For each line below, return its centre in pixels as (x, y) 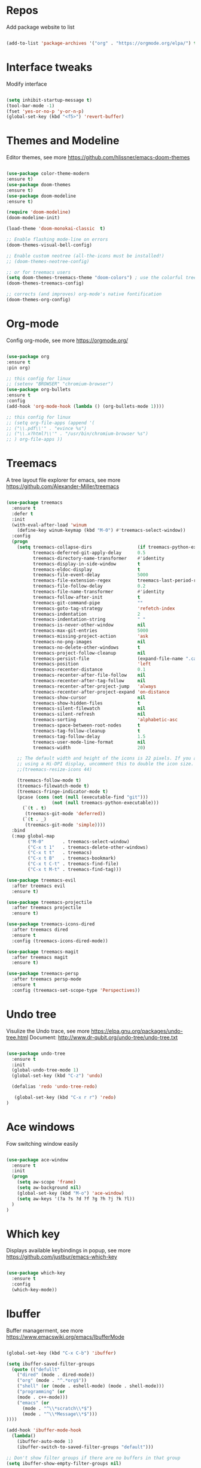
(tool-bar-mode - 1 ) (31, 105)
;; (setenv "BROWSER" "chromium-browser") (60, 384)
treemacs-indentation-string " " (89, 620)
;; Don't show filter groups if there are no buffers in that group (93, 1458)
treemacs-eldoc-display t (86, 570)
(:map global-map (33, 836)
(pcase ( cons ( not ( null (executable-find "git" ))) (83, 797)
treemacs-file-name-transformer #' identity (98, 592)
